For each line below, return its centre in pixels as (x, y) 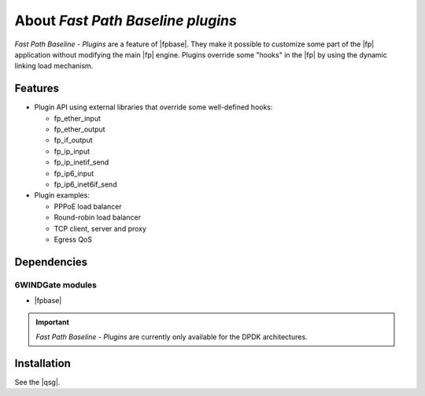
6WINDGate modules (56, 285)
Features (37, 89)
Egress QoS (73, 239)
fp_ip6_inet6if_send (85, 184)
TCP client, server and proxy (100, 228)
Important (53, 322)
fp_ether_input (78, 118)
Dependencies (51, 262)
